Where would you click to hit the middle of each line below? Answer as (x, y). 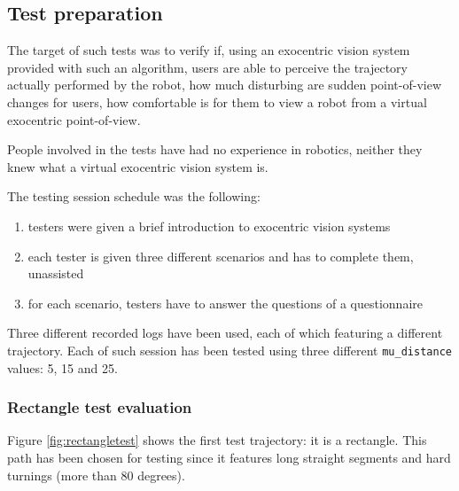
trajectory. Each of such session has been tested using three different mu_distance (229, 350)
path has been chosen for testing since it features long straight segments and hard (229, 457)
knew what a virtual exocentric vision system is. (138, 166)
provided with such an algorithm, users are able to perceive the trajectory (208, 67)
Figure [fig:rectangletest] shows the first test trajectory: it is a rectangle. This (217, 440)
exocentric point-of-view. (74, 119)
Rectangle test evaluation (100, 407)
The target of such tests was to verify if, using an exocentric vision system (209, 50)
